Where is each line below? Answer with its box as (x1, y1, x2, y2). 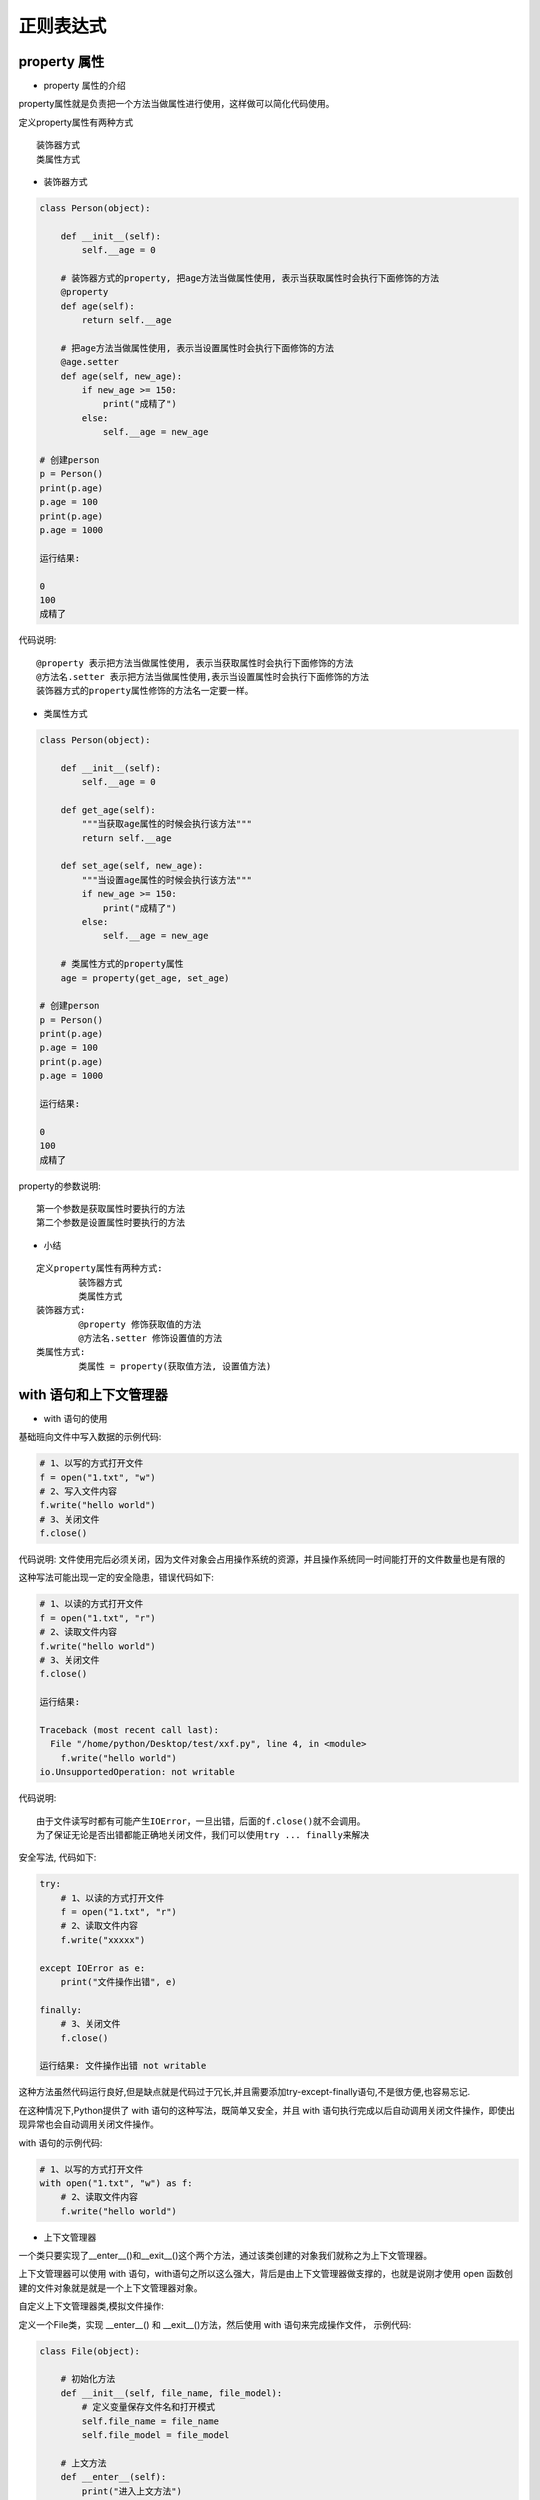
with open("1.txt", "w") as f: (39, 2177, 194, 2189)
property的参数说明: (18, 1180, 101, 1192)
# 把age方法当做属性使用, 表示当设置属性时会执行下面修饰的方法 (60, 342, 335, 354)
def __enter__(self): (60, 2471, 167, 2483)
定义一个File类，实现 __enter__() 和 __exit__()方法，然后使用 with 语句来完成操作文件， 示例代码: (18, 2318, 412, 2330)
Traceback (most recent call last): (39, 1724, 220, 1735)
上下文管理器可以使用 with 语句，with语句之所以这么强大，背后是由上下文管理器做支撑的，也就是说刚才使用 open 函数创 (18, 2268, 514, 2280)
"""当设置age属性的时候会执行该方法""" (81, 874, 252, 885)
